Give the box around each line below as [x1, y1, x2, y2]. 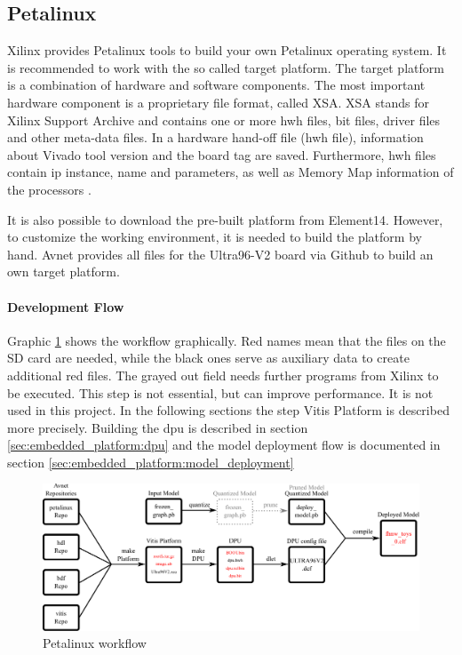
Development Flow [7, 297, 124, 316]
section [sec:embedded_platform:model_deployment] [7, 452, 294, 471]
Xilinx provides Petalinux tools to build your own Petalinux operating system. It [7, 41, 447, 60]
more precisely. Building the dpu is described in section [7, 418, 308, 436]
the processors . [7, 180, 92, 198]
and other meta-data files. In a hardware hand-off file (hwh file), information [7, 128, 424, 147]
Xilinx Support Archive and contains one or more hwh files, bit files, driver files [7, 110, 441, 129]
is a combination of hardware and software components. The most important [7, 76, 426, 94]
